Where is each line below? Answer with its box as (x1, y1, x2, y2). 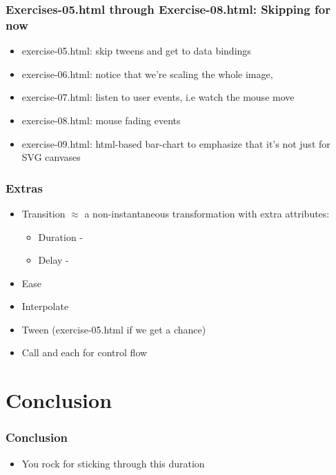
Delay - (38, 253, 69, 267)
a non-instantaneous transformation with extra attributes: (84, 206, 330, 220)
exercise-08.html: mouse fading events (21, 113, 181, 127)
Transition (21, 206, 66, 220)
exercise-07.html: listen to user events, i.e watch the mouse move (21, 90, 295, 104)
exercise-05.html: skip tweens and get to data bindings (21, 43, 251, 58)
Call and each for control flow (21, 345, 148, 360)
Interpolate (21, 299, 69, 313)
